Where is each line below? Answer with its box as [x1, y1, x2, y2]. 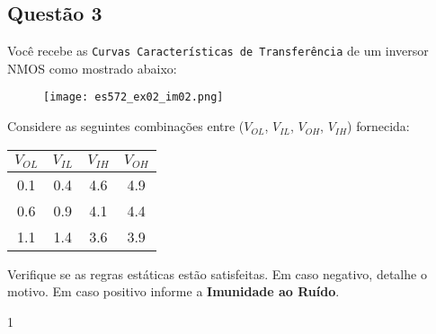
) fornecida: [347, 117, 410, 136]
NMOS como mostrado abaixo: [7, 58, 177, 77]
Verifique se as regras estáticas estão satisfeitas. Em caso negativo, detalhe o [7, 264, 427, 283]
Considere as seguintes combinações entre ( [7, 117, 245, 136]
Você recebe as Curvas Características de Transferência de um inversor [7, 41, 429, 60]
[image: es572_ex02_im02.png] [43, 91, 224, 104]
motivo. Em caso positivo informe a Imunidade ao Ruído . [7, 282, 340, 301]
